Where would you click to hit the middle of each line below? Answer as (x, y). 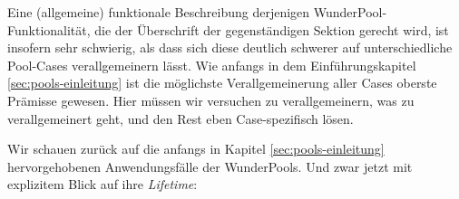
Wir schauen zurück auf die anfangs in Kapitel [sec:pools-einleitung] (196, 149)
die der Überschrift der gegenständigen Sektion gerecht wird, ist (272, 29)
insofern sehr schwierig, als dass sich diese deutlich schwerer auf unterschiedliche (230, 47)
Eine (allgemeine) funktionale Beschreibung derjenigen (159, 12)
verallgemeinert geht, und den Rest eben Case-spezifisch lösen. (181, 118)
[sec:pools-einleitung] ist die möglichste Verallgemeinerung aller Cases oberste (222, 83)
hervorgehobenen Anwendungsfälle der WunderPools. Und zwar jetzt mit (210, 166)
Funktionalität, (49, 29)
